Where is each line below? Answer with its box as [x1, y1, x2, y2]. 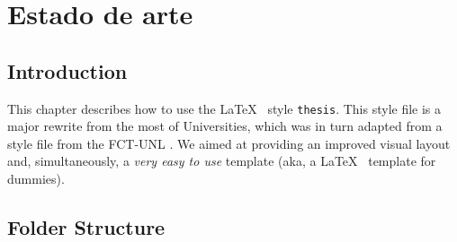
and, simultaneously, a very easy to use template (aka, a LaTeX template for [7, 151, 436, 170]
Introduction [7, 56, 128, 84]
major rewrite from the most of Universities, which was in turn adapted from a [7, 117, 443, 135]
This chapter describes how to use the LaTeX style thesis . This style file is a [7, 99, 442, 117]
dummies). [7, 169, 65, 188]
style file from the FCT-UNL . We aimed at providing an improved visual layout [7, 134, 451, 152]
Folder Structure [7, 213, 166, 240]
